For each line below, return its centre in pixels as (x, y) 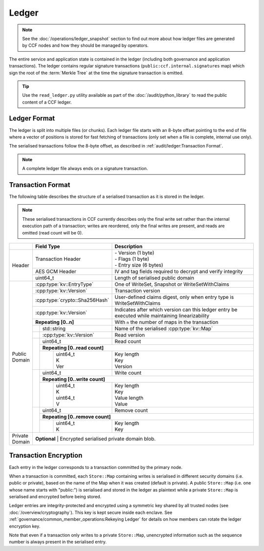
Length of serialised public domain (154, 278)
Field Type (48, 246)
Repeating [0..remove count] (77, 417)
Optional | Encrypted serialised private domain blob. (95, 439)
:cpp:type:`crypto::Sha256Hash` (72, 300)
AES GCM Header (56, 271)
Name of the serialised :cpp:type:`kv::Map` (164, 328)
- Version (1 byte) (134, 253)
